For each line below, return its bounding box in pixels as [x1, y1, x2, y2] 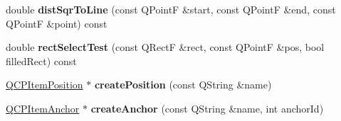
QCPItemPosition [6, 77, 83, 92]
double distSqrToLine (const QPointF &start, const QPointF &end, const [6, 2, 336, 16]
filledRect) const [6, 53, 77, 68]
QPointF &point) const [6, 16, 107, 30]
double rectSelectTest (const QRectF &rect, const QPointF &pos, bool [6, 40, 325, 54]
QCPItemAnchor [6, 100, 80, 115]
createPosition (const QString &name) [94, 77, 272, 92]
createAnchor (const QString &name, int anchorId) [90, 100, 324, 115]
